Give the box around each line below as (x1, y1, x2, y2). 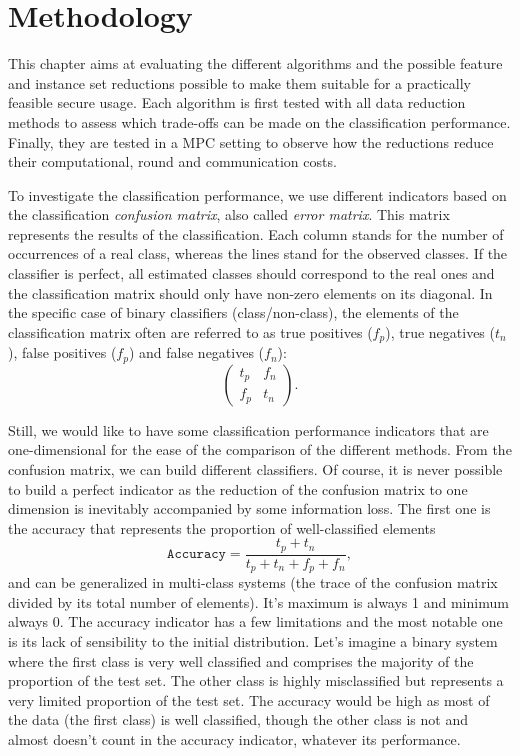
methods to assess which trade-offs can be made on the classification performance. (8, 111, 511, 132)
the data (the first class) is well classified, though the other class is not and (8, 709, 469, 730)
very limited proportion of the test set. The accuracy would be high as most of (8, 689, 490, 710)
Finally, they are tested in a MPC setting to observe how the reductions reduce (8, 131, 494, 152)
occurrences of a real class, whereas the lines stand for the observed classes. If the (8, 243, 508, 264)
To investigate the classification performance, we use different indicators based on (8, 184, 507, 205)
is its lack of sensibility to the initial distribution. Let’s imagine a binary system (8, 631, 498, 652)
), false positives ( (8, 342, 117, 363)
